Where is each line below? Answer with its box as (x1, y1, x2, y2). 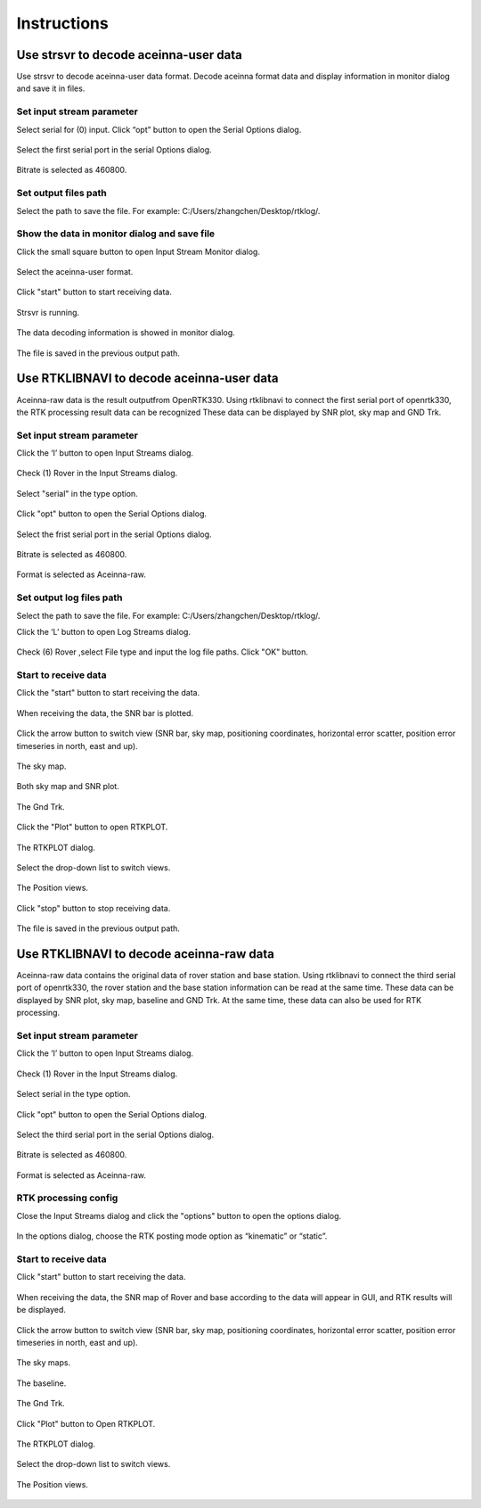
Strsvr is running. (16, 307, 80, 317)
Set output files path (16, 187, 107, 200)
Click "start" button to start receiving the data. (16, 1272, 186, 1282)
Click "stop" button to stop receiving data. (16, 902, 171, 913)
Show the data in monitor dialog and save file (16, 227, 216, 240)
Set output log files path (16, 591, 124, 604)
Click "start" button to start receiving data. (16, 286, 173, 298)
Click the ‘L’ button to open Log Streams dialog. (16, 626, 192, 637)
